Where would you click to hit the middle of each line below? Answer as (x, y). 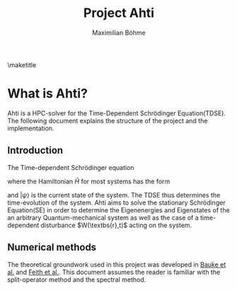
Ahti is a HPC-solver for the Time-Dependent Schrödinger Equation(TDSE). (117, 113)
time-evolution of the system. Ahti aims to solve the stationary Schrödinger (116, 202)
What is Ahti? (48, 94)
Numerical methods (52, 247)
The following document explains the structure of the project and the (108, 120)
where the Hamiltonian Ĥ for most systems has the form (89, 181)
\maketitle (22, 64)
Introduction (35, 150)
